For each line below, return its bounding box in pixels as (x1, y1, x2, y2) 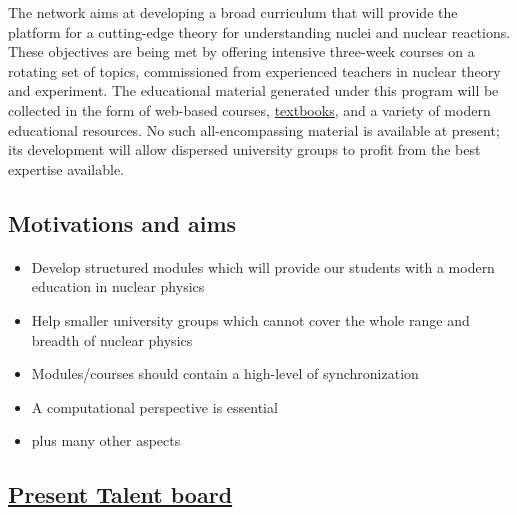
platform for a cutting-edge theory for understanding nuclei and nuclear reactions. (8, 21, 511, 42)
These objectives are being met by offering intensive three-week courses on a (8, 41, 475, 62)
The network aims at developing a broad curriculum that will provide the (8, 2, 458, 22)
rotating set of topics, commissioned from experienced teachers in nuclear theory (8, 60, 501, 81)
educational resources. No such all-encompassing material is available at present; (8, 119, 500, 140)
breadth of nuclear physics (31, 329, 193, 350)
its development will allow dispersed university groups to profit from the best (8, 139, 481, 160)
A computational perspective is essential (31, 396, 278, 417)
